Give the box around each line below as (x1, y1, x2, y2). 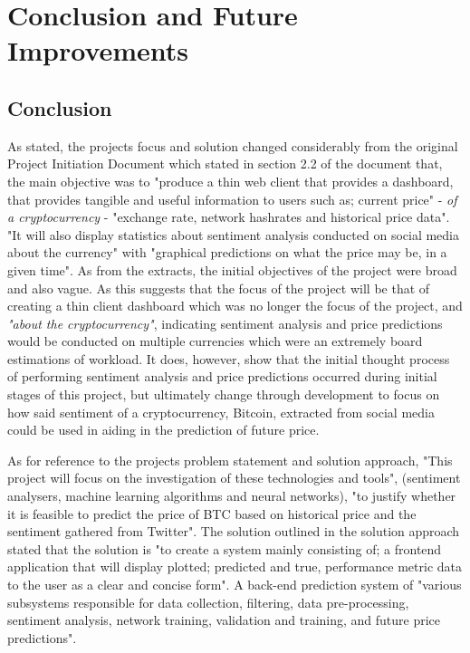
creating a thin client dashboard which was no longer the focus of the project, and (7, 296, 463, 315)
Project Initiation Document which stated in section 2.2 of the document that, (7, 154, 443, 173)
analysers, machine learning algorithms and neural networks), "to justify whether (7, 486, 456, 505)
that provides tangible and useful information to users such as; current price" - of (7, 189, 457, 208)
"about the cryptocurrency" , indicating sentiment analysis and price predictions (7, 313, 443, 332)
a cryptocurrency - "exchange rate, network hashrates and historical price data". (7, 207, 450, 226)
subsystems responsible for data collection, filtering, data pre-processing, (7, 592, 409, 611)
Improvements (7, 32, 189, 69)
